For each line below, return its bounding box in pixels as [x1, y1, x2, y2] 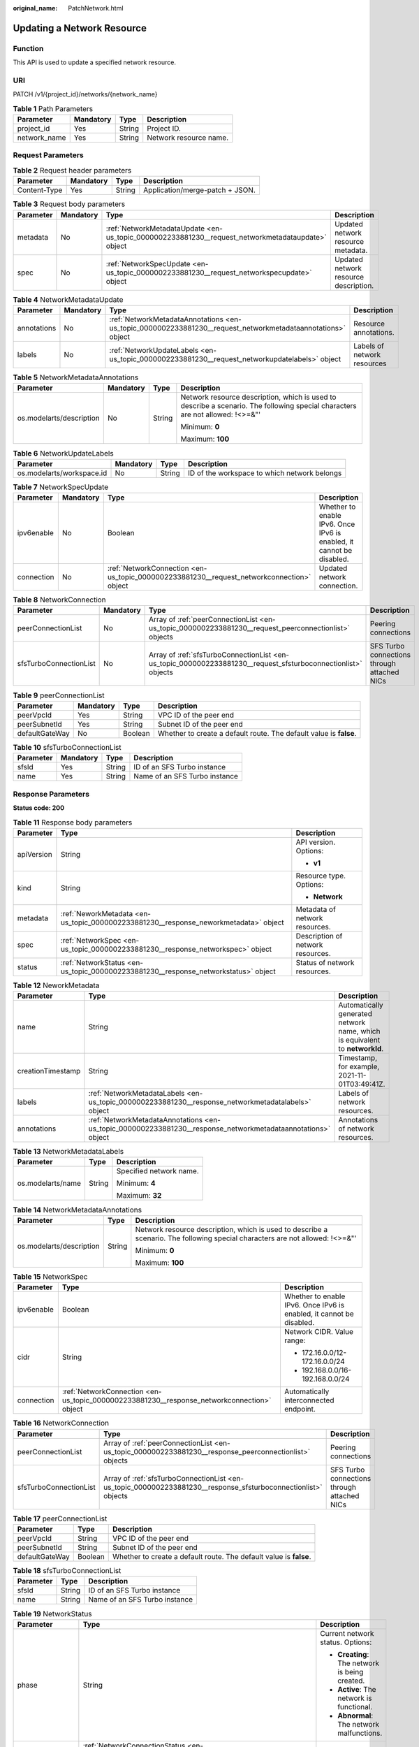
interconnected [284, 1396, 335, 1405]
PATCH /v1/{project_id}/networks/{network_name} [13, 90, 158, 99]
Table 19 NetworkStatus [13, 1609, 92, 1618]
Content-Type [17, 185, 63, 195]
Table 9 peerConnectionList [13, 690, 105, 700]
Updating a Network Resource [13, 22, 147, 34]
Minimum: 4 [116, 1178, 156, 1188]
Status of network [295, 957, 355, 967]
